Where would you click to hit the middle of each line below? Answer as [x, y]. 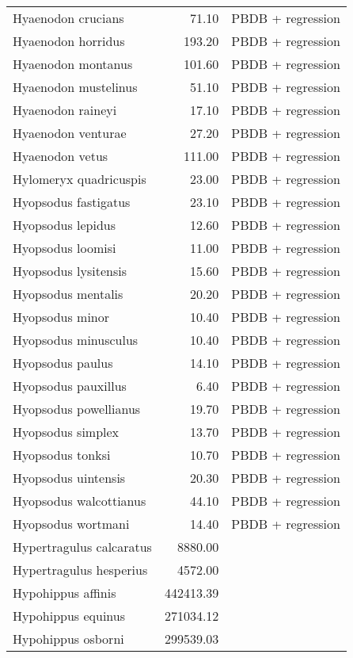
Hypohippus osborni [68, 639]
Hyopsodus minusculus [76, 340]
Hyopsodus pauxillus [70, 386]
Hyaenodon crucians [68, 18]
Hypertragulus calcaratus [82, 547]
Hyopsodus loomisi [65, 248]
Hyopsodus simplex [66, 432]
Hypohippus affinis [65, 593]
